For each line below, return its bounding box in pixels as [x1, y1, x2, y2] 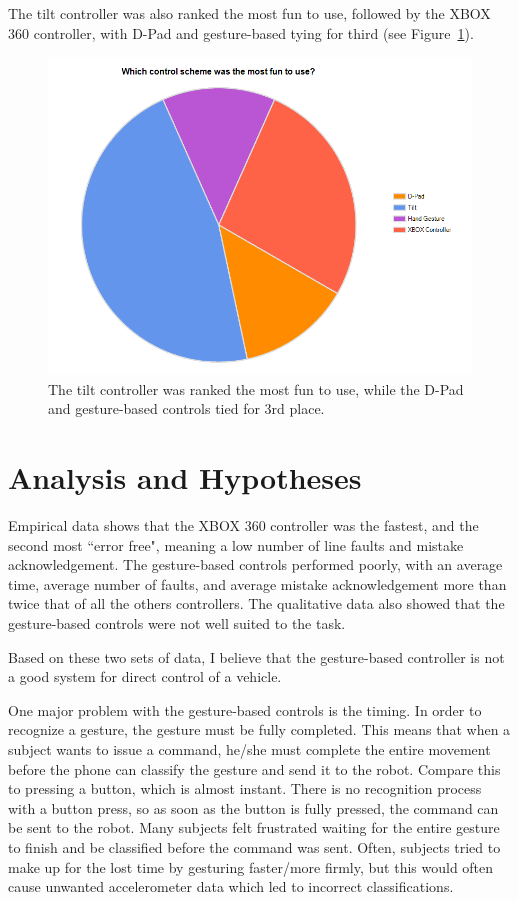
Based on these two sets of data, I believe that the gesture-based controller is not [8, 646, 505, 667]
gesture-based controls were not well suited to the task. [8, 613, 346, 634]
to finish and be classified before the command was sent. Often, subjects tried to [8, 837, 501, 857]
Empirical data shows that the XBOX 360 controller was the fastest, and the [8, 515, 479, 536]
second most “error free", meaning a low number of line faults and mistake [8, 534, 464, 555]
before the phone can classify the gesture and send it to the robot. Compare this [8, 758, 501, 779]
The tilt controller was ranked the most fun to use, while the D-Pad [48, 378, 464, 399]
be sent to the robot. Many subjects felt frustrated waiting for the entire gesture [8, 817, 500, 838]
